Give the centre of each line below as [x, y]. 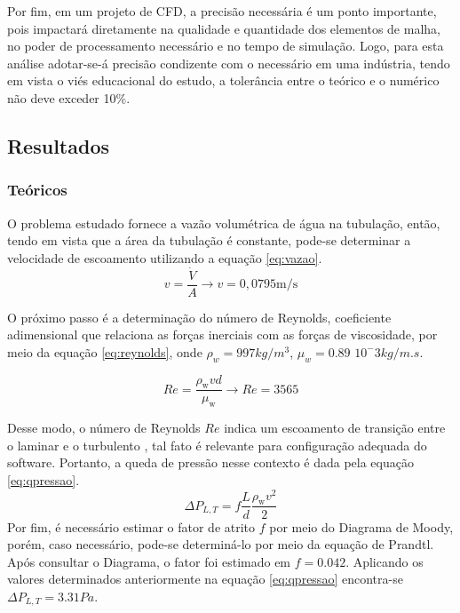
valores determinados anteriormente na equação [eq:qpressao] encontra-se [205, 579]
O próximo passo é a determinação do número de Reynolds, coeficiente [199, 317]
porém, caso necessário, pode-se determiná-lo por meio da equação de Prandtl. [221, 544]
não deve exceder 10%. [69, 97]
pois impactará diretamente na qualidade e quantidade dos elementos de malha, [224, 28]
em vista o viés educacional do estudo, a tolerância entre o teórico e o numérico [223, 80]
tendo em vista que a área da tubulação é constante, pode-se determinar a [209, 240]
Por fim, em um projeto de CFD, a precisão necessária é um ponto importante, [222, 11]
